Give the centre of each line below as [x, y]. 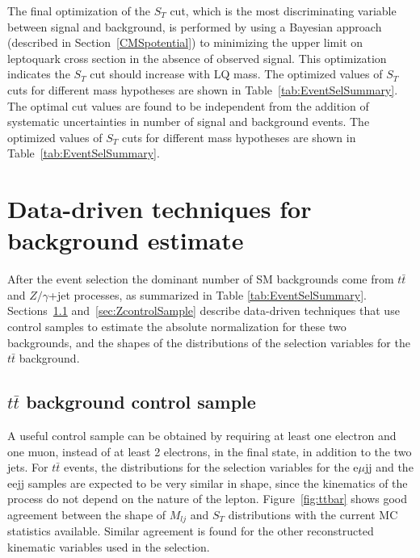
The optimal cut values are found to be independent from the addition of [188, 105]
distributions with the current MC [313, 514]
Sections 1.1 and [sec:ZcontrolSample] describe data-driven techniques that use [204, 310]
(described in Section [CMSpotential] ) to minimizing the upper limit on [185, 42]
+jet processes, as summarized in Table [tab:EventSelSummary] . [208, 294]
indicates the [39, 74]
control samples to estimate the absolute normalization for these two [177, 327]
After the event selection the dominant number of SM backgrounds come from [201, 279]
